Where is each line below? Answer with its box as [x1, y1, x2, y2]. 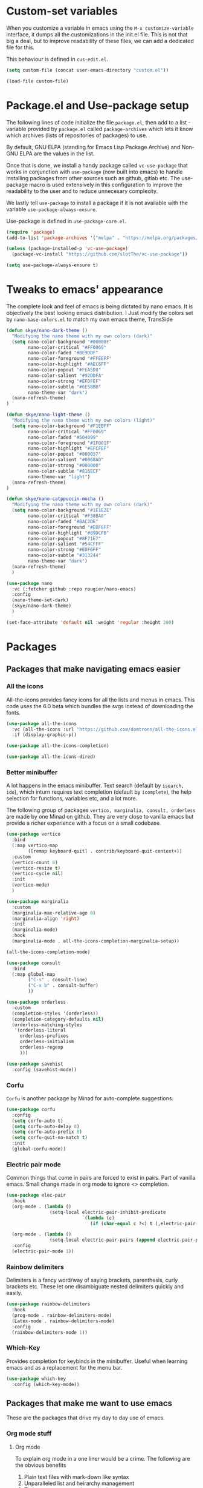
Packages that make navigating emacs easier [6, 664, 181, 674]
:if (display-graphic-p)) [11, 732, 77, 738]
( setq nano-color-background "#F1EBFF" [11, 423, 112, 429]
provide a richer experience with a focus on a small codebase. [6, 819, 161, 827]
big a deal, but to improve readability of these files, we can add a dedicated [6, 37, 195, 44]
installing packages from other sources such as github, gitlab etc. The [6, 174, 180, 181]
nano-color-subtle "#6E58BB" [28, 384, 101, 390]
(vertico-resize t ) [11, 865, 61, 871]
